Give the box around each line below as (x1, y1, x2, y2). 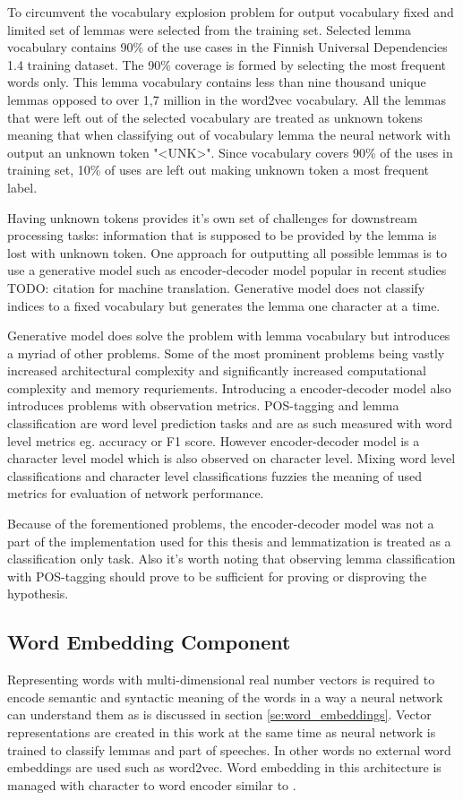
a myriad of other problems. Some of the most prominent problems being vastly (7, 343, 445, 362)
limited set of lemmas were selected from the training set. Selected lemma (7, 20, 412, 39)
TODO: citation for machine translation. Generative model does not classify (7, 278, 425, 297)
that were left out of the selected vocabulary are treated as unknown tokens (7, 108, 423, 126)
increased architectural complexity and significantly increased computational (7, 361, 426, 380)
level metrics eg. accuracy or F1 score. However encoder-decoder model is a (7, 431, 420, 450)
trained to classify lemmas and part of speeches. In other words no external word (7, 740, 451, 759)
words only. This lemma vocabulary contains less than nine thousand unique (7, 73, 426, 91)
